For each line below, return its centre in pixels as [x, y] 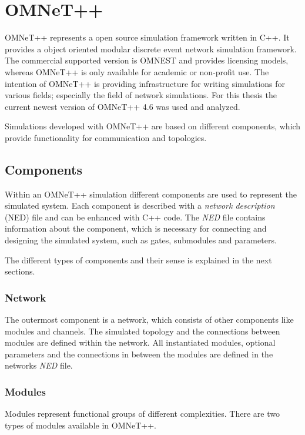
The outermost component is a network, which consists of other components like [149, 319]
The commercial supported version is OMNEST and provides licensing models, [147, 60]
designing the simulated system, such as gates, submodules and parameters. [141, 240]
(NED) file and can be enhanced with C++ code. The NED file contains [135, 217]
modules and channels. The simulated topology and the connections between [143, 331]
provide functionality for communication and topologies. [106, 137]
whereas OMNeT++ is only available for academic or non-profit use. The [137, 71]
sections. [20, 271]
